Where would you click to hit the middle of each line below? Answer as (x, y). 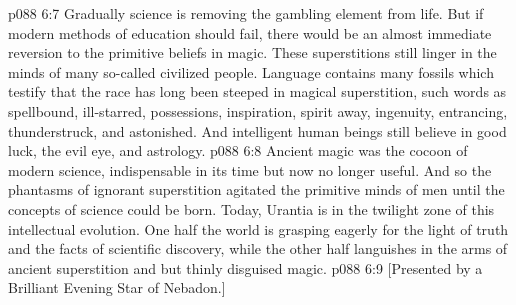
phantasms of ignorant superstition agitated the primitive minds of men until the (256, 189)
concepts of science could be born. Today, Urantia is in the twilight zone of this (251, 208)
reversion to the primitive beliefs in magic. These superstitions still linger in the (252, 52)
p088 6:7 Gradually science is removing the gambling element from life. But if (246, 13)
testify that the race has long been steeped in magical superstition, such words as (257, 91)
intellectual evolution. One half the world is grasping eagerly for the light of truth (258, 228)
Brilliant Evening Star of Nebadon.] (117, 287)
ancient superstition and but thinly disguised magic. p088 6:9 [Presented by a (245, 267)
